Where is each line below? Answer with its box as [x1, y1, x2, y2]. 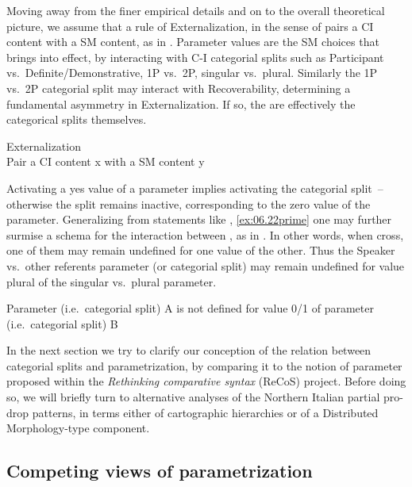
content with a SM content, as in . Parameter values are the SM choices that [6, 33, 379, 50]
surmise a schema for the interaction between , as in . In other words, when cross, [6, 226, 404, 243]
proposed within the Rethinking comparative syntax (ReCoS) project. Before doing [6, 373, 406, 389]
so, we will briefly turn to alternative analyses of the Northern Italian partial [6, 389, 380, 405]
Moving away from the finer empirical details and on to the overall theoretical [6, 2, 385, 18]
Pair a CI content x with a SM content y [6, 153, 205, 170]
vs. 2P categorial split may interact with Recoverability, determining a [6, 79, 351, 96]
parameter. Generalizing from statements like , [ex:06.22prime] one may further [6, 211, 392, 228]
